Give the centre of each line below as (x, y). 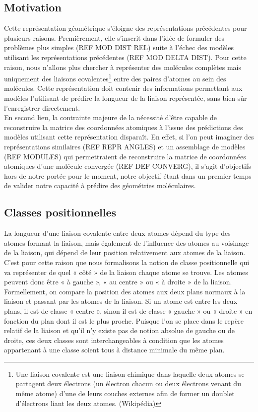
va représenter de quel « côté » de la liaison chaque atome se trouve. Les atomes (126, 272)
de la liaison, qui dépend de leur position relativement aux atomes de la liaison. (125, 252)
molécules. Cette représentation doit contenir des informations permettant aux (123, 88)
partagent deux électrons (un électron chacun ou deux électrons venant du (128, 383)
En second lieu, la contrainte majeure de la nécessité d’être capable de (111, 117)
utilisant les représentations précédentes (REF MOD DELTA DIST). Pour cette (125, 57)
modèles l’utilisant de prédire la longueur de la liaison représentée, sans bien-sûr (126, 98)
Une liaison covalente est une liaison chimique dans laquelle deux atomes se (130, 374)
